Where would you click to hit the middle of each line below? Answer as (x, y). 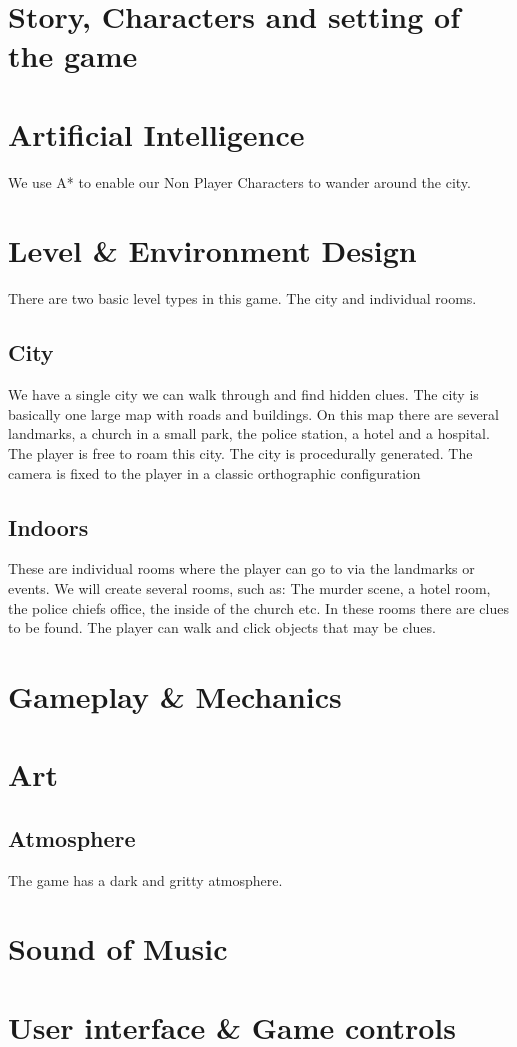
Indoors (48, 526)
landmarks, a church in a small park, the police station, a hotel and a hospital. (249, 433)
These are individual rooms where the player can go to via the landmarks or (241, 568)
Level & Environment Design (212, 250)
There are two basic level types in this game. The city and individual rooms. (242, 298)
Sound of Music (118, 948)
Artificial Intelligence (156, 133)
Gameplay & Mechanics (175, 695)
